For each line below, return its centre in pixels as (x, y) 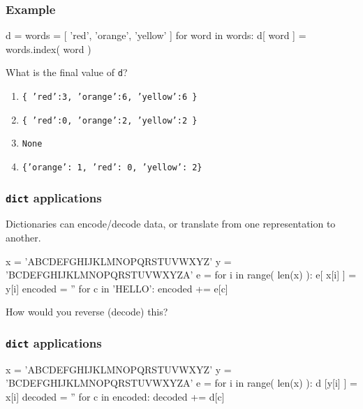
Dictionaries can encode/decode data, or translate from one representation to (171, 224)
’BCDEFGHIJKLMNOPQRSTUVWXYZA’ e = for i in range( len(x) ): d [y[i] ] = (181, 383)
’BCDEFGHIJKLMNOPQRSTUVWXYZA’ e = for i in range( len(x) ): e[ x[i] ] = (181, 275)
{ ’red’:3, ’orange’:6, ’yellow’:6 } (110, 97)
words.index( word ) (49, 49)
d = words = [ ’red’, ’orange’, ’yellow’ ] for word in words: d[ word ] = (156, 35)
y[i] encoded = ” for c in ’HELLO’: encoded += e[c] (117, 288)
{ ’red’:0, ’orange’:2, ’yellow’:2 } (110, 120)
